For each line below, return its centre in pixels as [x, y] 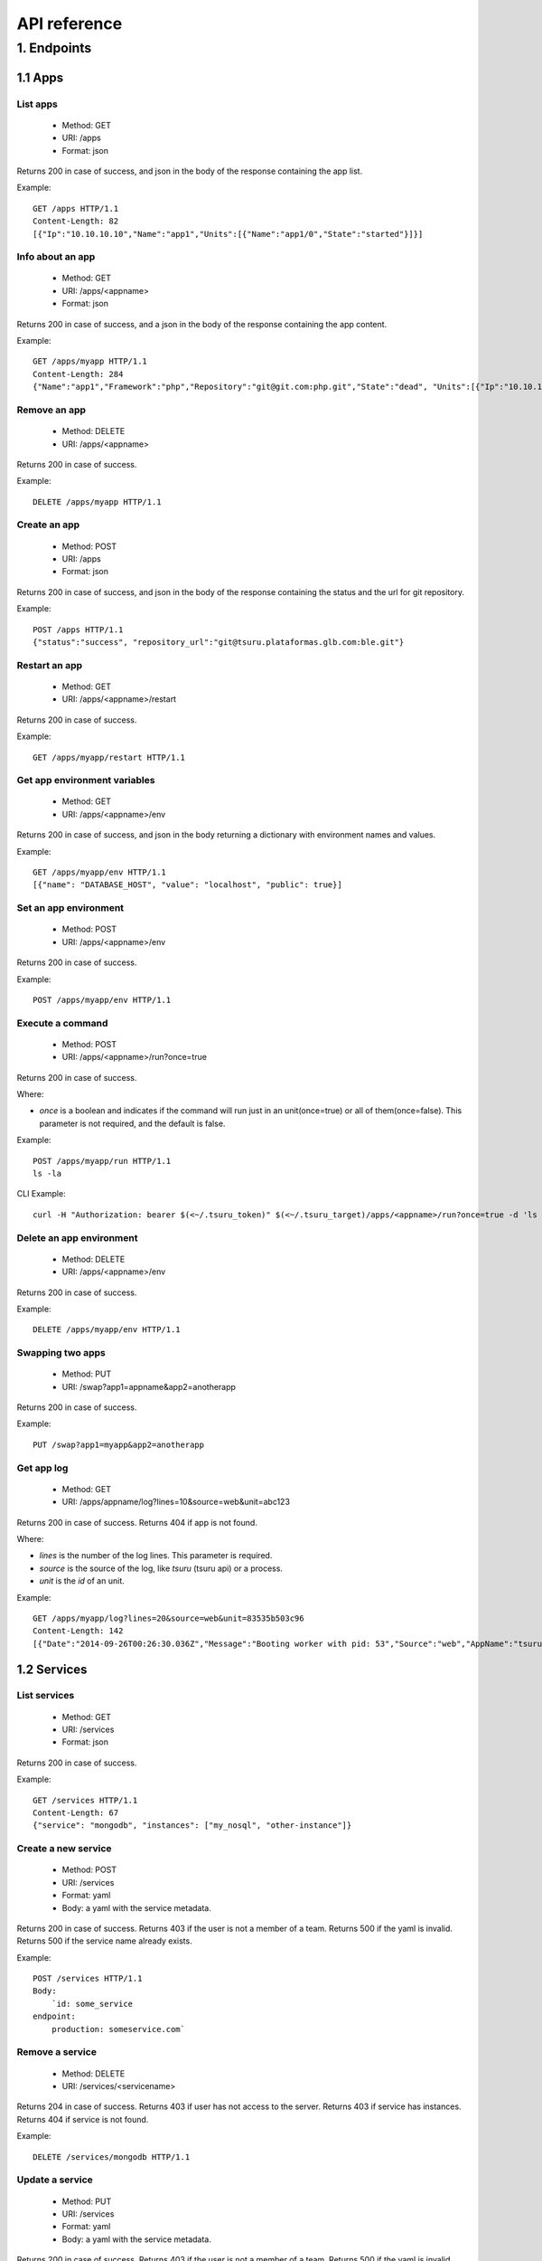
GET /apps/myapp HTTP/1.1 [90, 361]
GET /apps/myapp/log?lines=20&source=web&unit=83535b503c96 [168, 1618]
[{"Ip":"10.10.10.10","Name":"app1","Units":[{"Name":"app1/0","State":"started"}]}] [228, 234]
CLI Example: [42, 1194]
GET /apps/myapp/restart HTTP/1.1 [109, 757]
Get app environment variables [86, 780]
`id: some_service [92, 2004]
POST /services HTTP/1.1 [88, 1979]
